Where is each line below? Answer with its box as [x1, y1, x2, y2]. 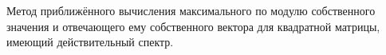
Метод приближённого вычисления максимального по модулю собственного [6, 2, 376, 18]
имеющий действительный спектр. [6, 33, 174, 50]
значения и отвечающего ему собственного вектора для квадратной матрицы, [6, 18, 380, 34]
